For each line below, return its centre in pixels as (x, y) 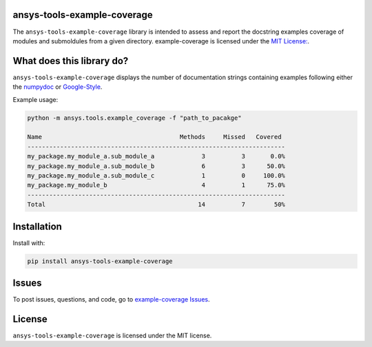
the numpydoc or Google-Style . (58, 87)
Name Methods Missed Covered (154, 137)
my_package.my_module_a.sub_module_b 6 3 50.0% (156, 166)
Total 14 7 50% (156, 204)
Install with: (29, 243)
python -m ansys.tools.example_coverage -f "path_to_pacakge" (134, 118)
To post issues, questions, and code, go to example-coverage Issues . (111, 299)
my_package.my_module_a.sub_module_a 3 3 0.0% (156, 156)
